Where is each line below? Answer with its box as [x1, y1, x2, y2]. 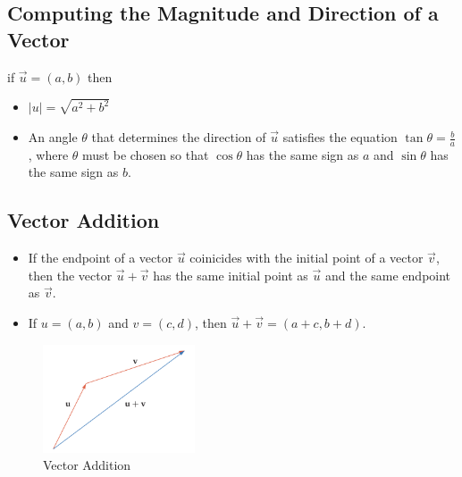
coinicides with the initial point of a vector [189, 248, 424, 267]
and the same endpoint [324, 265, 451, 284]
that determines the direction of [91, 128, 266, 146]
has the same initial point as [153, 265, 308, 284]
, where [28, 145, 69, 163]
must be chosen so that [82, 145, 209, 163]
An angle [28, 128, 78, 146]
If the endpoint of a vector [28, 248, 173, 267]
